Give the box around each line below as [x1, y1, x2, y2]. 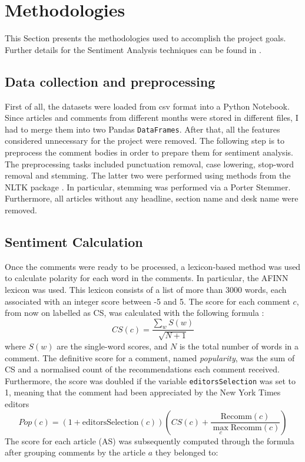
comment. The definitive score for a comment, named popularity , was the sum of [5, 351, 295, 364]
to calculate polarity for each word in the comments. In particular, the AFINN [5, 272, 289, 284]
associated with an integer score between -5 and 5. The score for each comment [5, 295, 290, 307]
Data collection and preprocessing [5, 72, 216, 90]
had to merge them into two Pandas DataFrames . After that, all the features [5, 123, 280, 135]
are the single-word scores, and [57, 339, 168, 352]
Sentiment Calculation [5, 232, 143, 250]
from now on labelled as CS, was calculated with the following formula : [5, 306, 264, 319]
